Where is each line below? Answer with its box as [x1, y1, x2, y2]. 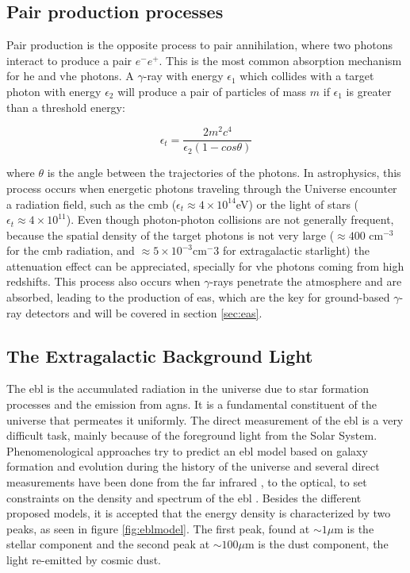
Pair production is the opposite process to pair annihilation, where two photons [6, 37, 393, 53]
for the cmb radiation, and [6, 242, 135, 259]
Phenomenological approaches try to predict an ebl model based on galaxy [6, 442, 368, 459]
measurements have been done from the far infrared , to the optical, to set [6, 474, 367, 490]
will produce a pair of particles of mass [117, 83, 307, 99]
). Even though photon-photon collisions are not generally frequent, [66, 211, 394, 228]
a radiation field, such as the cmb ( [6, 195, 177, 212]
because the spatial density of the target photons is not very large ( [6, 226, 335, 243]
